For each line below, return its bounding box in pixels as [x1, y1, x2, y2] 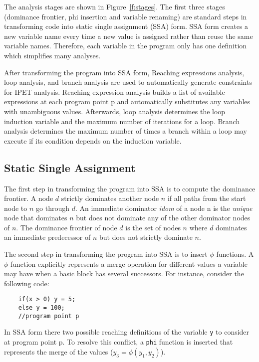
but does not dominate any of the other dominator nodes [76, 212, 251, 223]
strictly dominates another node [61, 193, 159, 203]
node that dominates [4, 212, 67, 223]
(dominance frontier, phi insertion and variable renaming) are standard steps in [4, 11, 247, 21]
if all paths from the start [167, 193, 246, 203]
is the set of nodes [125, 222, 181, 232]
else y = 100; [18, 304, 65, 312]
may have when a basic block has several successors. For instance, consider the [4, 268, 244, 279]
